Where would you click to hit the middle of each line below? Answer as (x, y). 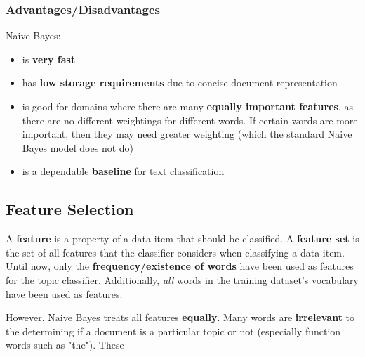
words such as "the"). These (65, 345)
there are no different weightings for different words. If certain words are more (190, 120)
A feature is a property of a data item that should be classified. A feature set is (182, 239)
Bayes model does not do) (78, 147)
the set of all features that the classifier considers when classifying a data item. (175, 252)
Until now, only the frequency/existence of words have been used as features (180, 266)
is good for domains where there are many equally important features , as (187, 106)
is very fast (49, 59)
